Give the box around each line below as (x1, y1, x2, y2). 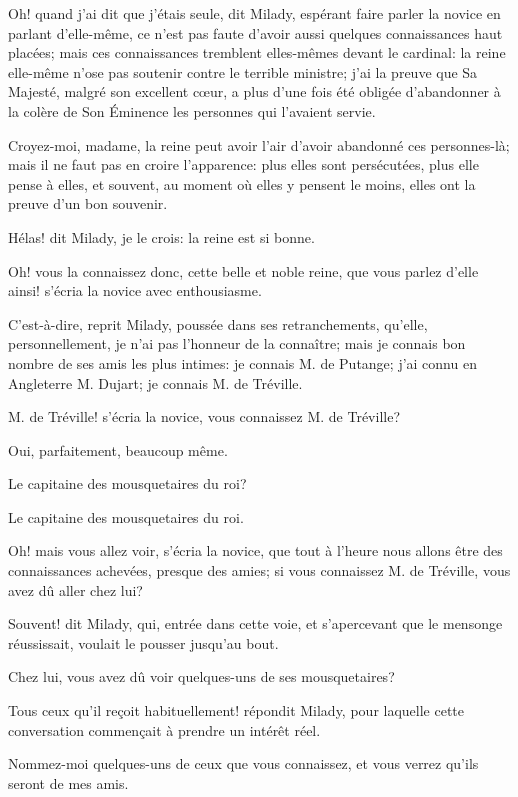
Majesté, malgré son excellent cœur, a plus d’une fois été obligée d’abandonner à (8, 81, 501, 102)
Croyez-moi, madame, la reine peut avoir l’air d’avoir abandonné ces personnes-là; (8, 134, 510, 155)
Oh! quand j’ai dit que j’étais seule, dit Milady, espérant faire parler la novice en (8, 3, 501, 23)
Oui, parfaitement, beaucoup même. (8, 439, 228, 460)
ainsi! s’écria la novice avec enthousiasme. (8, 280, 262, 301)
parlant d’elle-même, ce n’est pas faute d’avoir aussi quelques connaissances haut (8, 22, 503, 43)
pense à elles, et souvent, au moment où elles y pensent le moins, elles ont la (8, 173, 476, 194)
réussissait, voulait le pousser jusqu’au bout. (8, 632, 279, 653)
